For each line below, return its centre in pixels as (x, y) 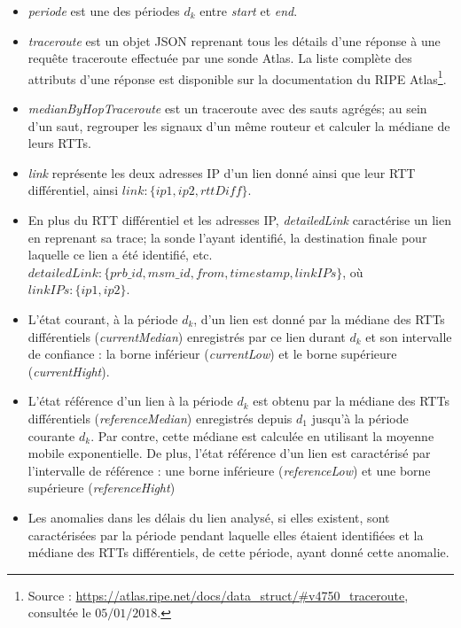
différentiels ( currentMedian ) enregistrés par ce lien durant (187, 336)
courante (51, 435)
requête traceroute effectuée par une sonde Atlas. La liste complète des (220, 58)
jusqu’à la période (360, 418)
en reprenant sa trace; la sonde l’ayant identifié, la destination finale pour (227, 237)
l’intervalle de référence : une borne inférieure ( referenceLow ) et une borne (229, 470)
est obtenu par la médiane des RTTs (351, 401)
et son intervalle (409, 336)
